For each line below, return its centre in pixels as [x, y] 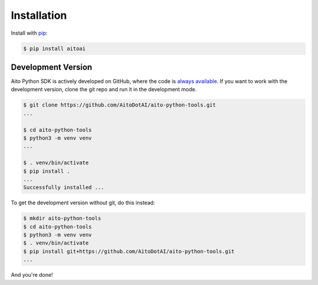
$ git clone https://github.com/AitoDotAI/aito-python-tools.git [120, 105]
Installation [39, 15]
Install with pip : [29, 33]
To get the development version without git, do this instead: [83, 203]
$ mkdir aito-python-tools [62, 218]
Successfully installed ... [64, 188]
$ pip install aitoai [54, 48]
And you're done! [32, 275]
